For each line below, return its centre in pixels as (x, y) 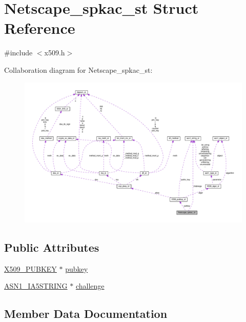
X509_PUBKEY (30, 268)
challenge (90, 286)
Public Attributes (52, 247)
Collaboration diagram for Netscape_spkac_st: (78, 69)
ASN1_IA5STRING (36, 286)
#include (18, 53)
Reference (40, 28)
